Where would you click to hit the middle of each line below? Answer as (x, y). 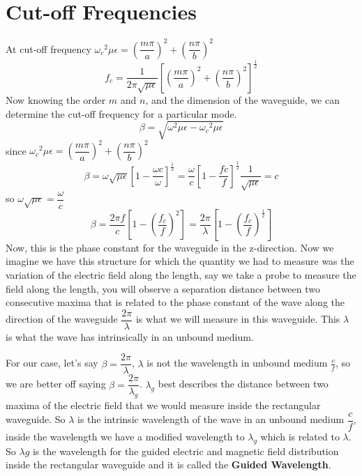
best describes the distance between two (243, 384)
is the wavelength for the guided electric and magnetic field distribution (186, 451)
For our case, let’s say (52, 363)
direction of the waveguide (62, 319)
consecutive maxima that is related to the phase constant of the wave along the (175, 302)
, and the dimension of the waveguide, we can (242, 99)
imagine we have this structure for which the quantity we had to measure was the (180, 261)
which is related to (300, 436)
